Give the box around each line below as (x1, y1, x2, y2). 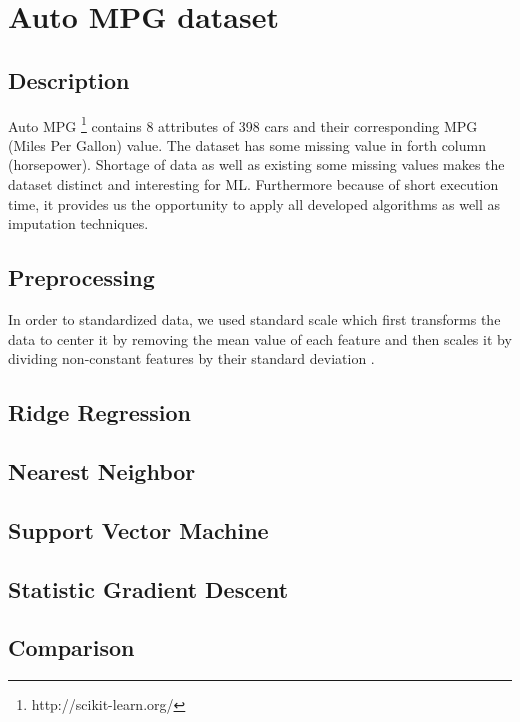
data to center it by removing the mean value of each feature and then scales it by (8, 328, 512, 349)
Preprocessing (8, 262, 155, 293)
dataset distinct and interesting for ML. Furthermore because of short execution (8, 174, 499, 195)
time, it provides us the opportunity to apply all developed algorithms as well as (8, 193, 501, 214)
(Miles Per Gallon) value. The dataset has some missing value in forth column (8, 134, 486, 155)
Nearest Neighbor (8, 455, 196, 486)
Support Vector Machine (8, 514, 269, 545)
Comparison (8, 632, 135, 663)
